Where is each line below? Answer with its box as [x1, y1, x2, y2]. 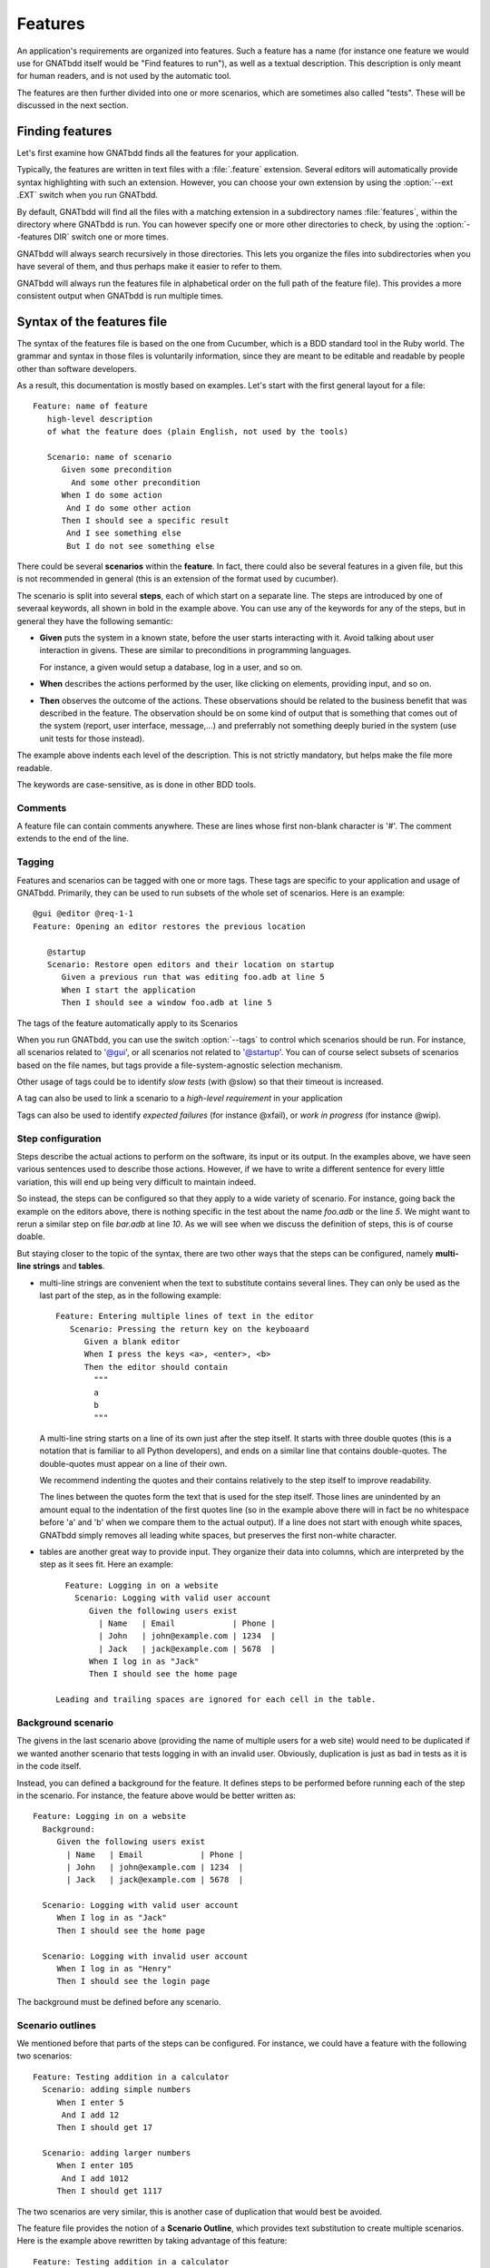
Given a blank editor [83, 1336, 181, 1347]
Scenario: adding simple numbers [42, 2085, 191, 2095]
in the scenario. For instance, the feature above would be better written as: [16, 1790, 297, 1801]
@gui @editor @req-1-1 [33, 908, 134, 919]
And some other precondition [71, 477, 201, 487]
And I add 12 [61, 2109, 120, 2120]
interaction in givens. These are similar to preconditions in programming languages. [39, 645, 352, 656]
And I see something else [66, 528, 181, 539]
